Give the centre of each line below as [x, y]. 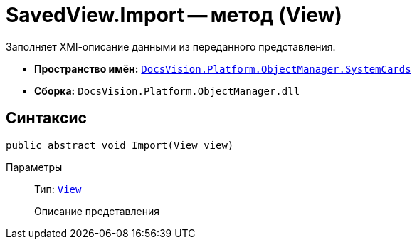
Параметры [34, 167]
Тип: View [58, 189]
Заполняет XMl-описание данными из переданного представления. [171, 46]
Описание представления [97, 211]
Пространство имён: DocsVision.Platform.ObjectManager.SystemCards [223, 68]
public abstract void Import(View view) [120, 145]
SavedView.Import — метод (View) [174, 15]
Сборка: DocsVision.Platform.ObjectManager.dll [167, 90]
